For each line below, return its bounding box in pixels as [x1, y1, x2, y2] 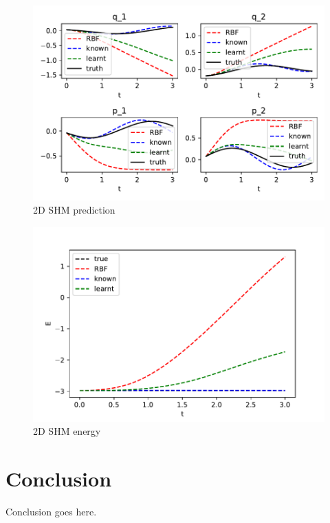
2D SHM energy [33, 424, 101, 438]
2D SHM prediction [33, 203, 115, 217]
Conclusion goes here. [5, 504, 97, 518]
